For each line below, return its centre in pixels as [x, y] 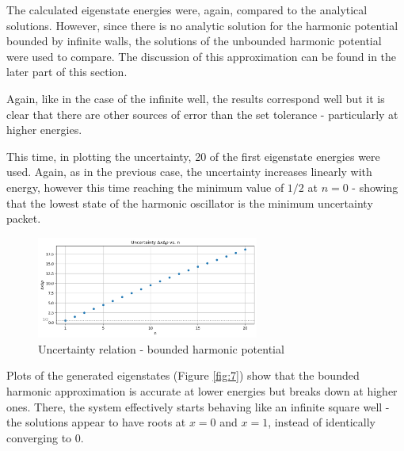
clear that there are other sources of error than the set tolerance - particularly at [202, 114]
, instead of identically [322, 422]
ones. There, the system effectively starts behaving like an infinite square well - [198, 406]
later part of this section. [67, 72]
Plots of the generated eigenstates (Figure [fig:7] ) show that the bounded [183, 375]
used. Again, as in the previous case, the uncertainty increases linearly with [189, 172]
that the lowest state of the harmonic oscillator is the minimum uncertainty [190, 203]
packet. [24, 218]
